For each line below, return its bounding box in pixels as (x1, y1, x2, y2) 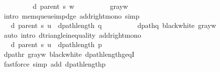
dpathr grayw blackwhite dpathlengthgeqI (3, 48, 134, 59)
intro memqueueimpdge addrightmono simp (3, 10, 139, 21)
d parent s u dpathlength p (10, 39, 102, 49)
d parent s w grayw (33, 1, 128, 11)
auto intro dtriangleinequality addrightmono (3, 29, 141, 40)
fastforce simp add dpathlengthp (3, 58, 106, 69)
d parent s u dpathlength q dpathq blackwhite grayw (10, 20, 217, 30)
